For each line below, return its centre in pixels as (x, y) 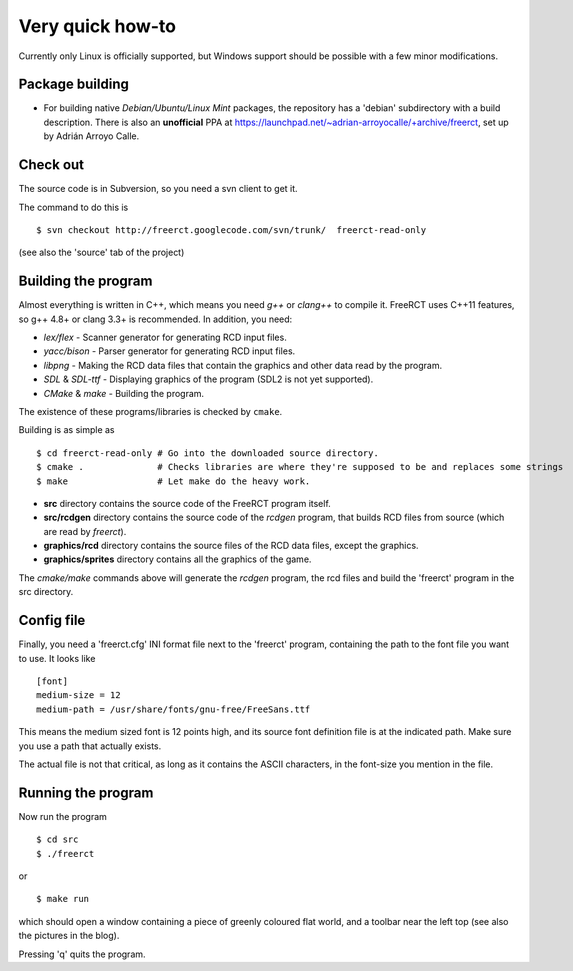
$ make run (63, 899)
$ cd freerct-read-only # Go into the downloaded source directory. (207, 453)
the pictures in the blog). (69, 936)
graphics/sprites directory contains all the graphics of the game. (177, 559)
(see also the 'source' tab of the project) (101, 252)
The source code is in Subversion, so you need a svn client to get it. (158, 189)
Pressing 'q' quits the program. (82, 954)
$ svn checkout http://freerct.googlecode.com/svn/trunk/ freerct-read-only (231, 229)
